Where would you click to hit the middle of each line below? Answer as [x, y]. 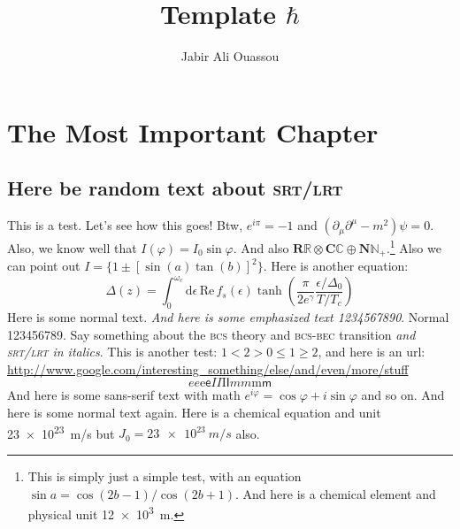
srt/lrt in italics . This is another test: [112, 352]
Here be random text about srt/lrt [175, 188]
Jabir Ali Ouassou [230, 56]
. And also [261, 247]
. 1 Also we [414, 246]
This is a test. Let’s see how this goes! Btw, [125, 225]
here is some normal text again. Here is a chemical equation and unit [194, 413]
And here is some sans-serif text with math [124, 395]
